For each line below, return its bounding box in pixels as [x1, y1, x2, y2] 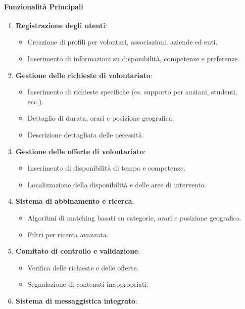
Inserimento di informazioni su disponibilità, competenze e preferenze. [27, 53, 240, 63]
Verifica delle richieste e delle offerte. [27, 262, 139, 272]
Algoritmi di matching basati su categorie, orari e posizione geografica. [27, 212, 242, 222]
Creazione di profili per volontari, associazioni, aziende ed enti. [27, 37, 218, 47]
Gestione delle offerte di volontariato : [15, 146, 146, 156]
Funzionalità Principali [4, 1, 83, 11]
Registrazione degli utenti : [15, 20, 107, 30]
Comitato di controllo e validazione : [15, 246, 140, 256]
